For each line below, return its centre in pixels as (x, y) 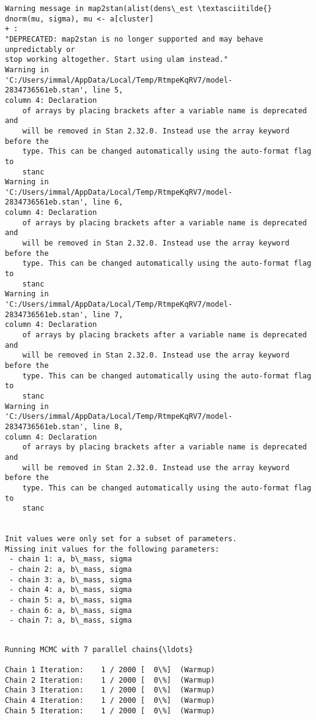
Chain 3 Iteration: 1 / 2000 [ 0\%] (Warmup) (110, 690)
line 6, (108, 202)
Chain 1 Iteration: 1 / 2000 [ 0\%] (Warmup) (110, 670)
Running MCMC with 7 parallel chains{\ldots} (99, 649)
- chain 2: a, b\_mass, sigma (71, 570)
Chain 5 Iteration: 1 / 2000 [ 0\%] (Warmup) (110, 711)
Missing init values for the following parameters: (112, 549)
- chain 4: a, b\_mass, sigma (71, 590)
